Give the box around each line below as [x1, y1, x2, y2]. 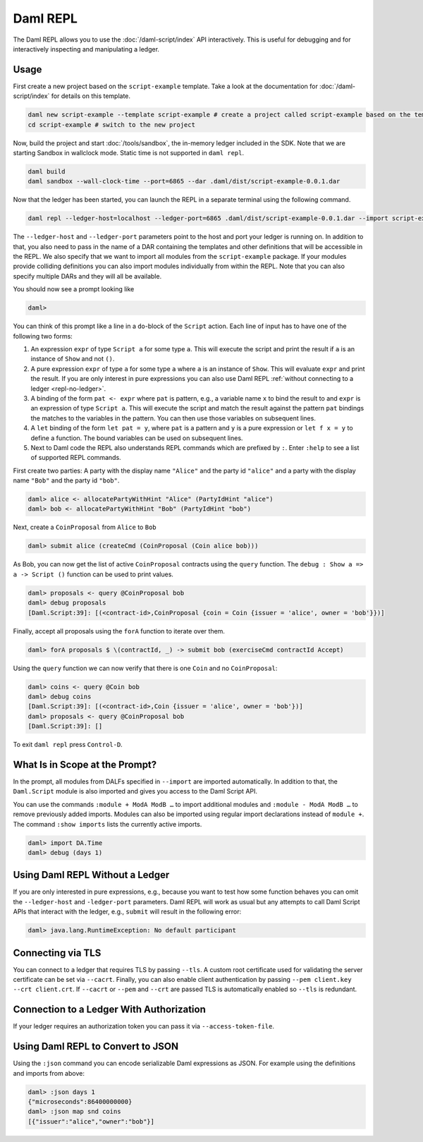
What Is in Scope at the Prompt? [13, 758, 157, 770]
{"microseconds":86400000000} [27, 1098, 133, 1106]
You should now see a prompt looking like [13, 285, 135, 293]
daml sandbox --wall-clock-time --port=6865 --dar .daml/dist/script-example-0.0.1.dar [27, 177, 341, 186]
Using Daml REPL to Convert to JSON [13, 1040, 179, 1052]
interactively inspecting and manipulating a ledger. [13, 44, 160, 53]
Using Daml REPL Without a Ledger [13, 869, 170, 881]
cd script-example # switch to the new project [27, 121, 195, 128]
